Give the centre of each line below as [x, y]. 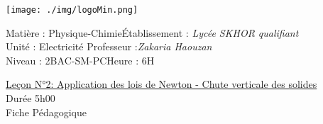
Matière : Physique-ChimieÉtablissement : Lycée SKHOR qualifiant [152, 32]
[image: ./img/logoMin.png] [72, 10]
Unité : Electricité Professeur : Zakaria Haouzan [109, 46]
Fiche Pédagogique [46, 112]
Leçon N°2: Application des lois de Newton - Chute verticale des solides [161, 84]
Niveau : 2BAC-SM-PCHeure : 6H [80, 60]
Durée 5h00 [31, 98]
